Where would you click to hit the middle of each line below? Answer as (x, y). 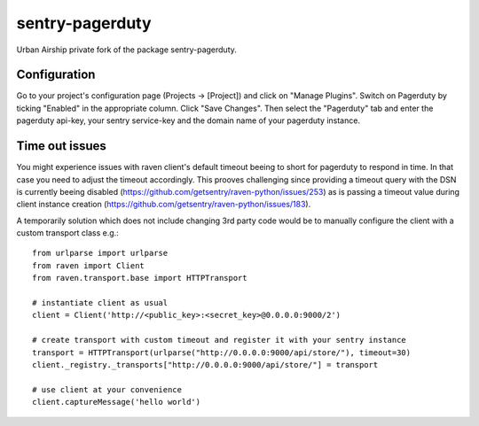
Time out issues (61, 146)
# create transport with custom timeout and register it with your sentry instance (220, 340)
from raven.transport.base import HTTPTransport (140, 278)
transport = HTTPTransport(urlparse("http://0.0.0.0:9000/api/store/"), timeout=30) (222, 352)
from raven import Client (89, 265)
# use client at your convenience (107, 389)
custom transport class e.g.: (67, 233)
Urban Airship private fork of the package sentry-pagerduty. (126, 50)
